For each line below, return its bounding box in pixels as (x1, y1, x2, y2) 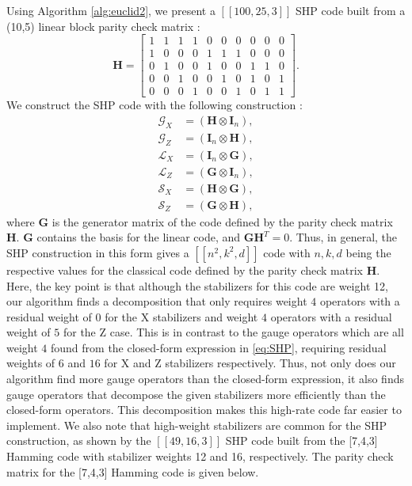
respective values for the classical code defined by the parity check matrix (6, 261, 363, 278)
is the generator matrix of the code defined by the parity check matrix (51, 213, 393, 230)
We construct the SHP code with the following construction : (6, 97, 303, 113)
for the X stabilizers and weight (105, 308, 258, 325)
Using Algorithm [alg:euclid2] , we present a (6, 2, 216, 18)
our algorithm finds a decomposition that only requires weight (6, 293, 307, 309)
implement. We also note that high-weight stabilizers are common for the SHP (6, 416, 387, 433)
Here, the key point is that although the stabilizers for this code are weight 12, (6, 277, 388, 294)
